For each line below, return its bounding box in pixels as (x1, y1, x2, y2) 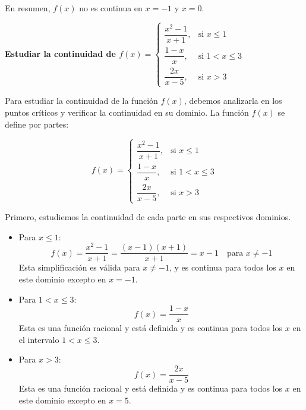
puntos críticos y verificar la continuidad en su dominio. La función (5, 106, 249, 119)
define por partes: (5, 117, 69, 130)
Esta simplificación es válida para (18, 261, 140, 274)
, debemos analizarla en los (184, 94, 282, 107)
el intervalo (18, 333, 59, 345)
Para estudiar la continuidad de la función (5, 94, 158, 107)
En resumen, (5, 2, 51, 14)
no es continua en (79, 2, 143, 14)
